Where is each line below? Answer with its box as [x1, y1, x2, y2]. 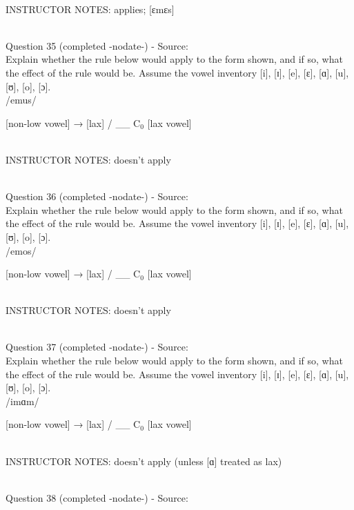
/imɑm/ [6, 393, 39, 408]
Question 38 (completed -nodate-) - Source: [6, 490, 188, 504]
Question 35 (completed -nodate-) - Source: [6, 38, 188, 52]
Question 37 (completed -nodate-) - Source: [6, 340, 188, 354]
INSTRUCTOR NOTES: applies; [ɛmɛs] [6, 1, 175, 16]
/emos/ [6, 243, 37, 257]
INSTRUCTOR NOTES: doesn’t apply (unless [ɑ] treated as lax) [6, 453, 282, 468]
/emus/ [6, 92, 37, 107]
